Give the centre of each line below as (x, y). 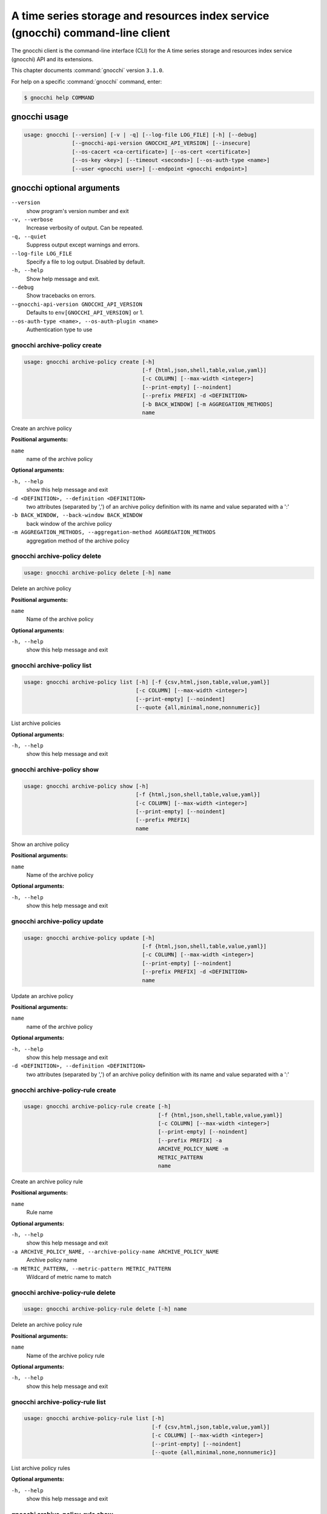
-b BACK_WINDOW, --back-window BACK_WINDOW (77, 515)
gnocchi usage (40, 117)
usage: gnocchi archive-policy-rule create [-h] (97, 1106)
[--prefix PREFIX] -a (190, 1140)
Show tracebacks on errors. (61, 296)
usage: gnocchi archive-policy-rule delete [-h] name (105, 1309)
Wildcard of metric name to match (69, 1277)
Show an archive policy (40, 844)
